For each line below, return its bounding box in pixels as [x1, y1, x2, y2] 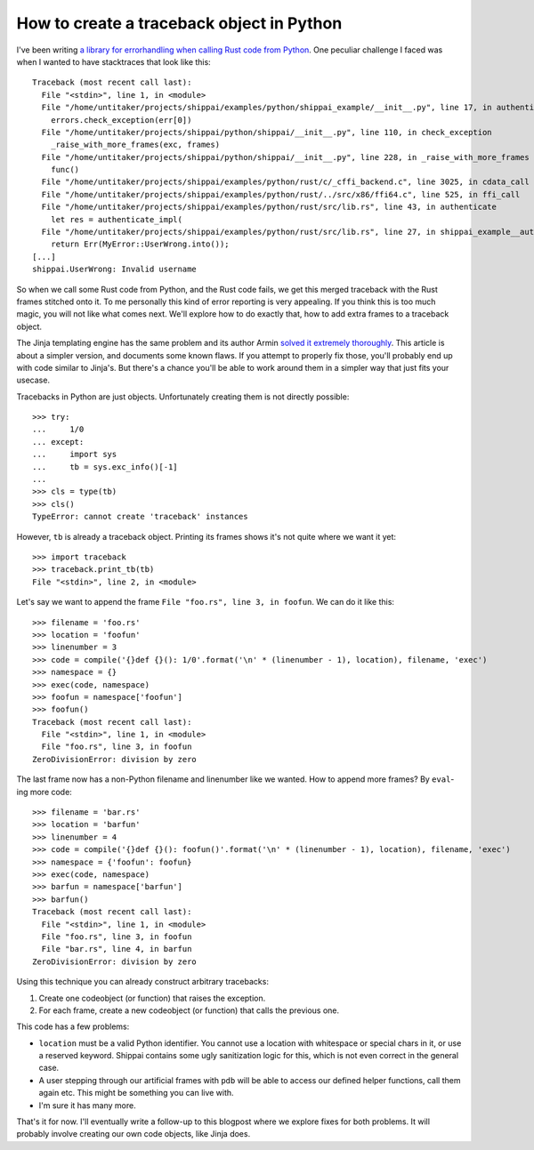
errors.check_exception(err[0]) [50, 115, 192, 125]
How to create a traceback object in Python [16, 13, 343, 33]
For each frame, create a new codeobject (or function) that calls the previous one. [38, 1005, 340, 1016]
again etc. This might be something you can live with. [38, 1088, 235, 1098]
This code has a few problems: [16, 1021, 130, 1032]
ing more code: [16, 786, 73, 797]
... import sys [32, 449, 117, 460]
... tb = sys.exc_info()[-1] [32, 462, 178, 471]
